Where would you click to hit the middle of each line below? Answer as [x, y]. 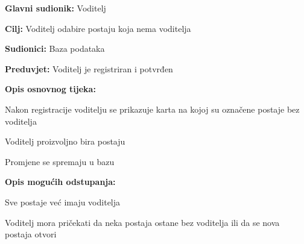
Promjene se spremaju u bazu [60, 161]
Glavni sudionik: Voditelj [55, 8]
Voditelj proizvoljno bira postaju [65, 141]
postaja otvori [31, 234]
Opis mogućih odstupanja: [60, 182]
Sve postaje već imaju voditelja [63, 202]
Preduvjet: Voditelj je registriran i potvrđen [89, 68]
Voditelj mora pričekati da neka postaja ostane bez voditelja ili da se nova [142, 222]
